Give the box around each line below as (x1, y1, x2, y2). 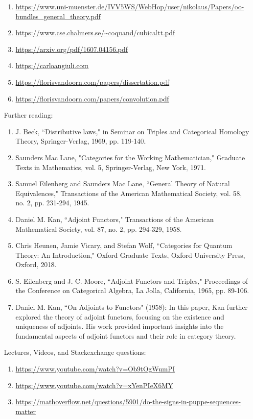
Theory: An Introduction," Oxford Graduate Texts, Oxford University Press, (15, 249, 245, 260)
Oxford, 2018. (15, 259, 57, 270)
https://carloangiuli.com (15, 60, 89, 71)
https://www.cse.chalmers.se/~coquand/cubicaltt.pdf (15, 27, 175, 38)
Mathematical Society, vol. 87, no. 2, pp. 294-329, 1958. (15, 223, 182, 234)
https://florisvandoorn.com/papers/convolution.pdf (15, 93, 169, 103)
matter (15, 406, 36, 416)
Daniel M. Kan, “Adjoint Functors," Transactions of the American (15, 214, 214, 224)
